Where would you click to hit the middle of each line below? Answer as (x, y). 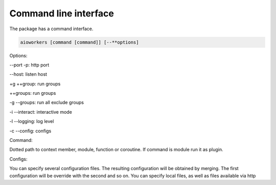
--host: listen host (28, 74)
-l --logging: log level (32, 121)
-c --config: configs (30, 131)
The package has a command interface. (51, 29)
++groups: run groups (33, 93)
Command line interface (62, 13)
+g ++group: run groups (35, 84)
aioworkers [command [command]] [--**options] (79, 42)
